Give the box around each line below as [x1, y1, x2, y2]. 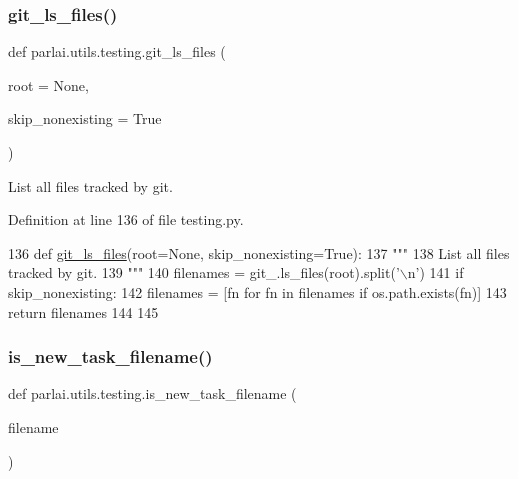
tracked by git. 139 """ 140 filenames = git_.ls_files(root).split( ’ [8, 262, 400, 283]
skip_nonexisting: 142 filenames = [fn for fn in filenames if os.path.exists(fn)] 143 [8, 281, 507, 302]
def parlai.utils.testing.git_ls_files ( [8, 41, 226, 62]
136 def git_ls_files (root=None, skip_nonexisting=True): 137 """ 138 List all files [8, 242, 510, 263]
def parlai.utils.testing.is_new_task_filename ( [8, 383, 297, 404]
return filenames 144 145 [8, 301, 159, 322]
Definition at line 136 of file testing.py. [8, 209, 244, 230]
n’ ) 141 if [407, 262, 464, 283]
